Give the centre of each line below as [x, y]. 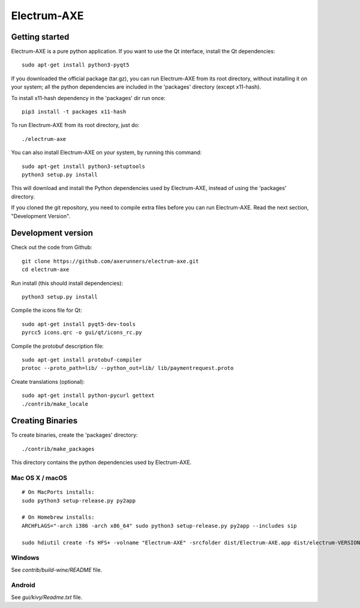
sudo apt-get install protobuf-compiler [82, 359]
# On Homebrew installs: [58, 517]
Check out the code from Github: [52, 247]
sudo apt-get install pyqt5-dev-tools [79, 324]
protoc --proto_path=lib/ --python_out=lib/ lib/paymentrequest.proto [128, 368]
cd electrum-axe [46, 270]
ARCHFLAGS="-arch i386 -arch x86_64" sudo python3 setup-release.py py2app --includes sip [159, 526]
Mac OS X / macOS [39, 478]
